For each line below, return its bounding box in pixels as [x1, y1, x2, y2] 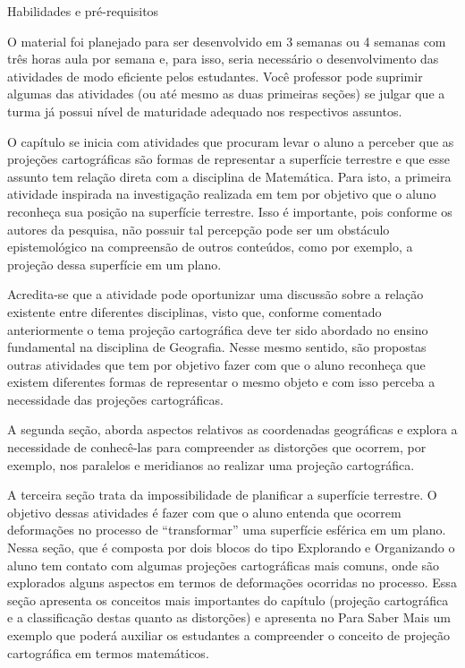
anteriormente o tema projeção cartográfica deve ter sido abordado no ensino [7, 320, 428, 338]
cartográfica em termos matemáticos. [7, 643, 209, 662]
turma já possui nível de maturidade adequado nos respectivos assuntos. [7, 101, 402, 120]
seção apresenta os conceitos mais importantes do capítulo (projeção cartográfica [7, 590, 449, 609]
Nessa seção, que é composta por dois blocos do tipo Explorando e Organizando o [7, 538, 455, 557]
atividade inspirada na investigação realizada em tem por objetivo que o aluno [7, 184, 436, 203]
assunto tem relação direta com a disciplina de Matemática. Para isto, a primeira [7, 167, 452, 185]
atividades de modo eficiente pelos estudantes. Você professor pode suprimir [7, 66, 423, 85]
